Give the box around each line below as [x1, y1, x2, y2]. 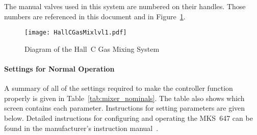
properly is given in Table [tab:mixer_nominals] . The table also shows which [4, 92, 245, 103]
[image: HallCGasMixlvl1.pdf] [24, 29, 127, 37]
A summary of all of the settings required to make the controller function [4, 83, 233, 93]
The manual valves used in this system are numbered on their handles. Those [4, 1, 246, 11]
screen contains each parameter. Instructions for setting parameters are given [4, 103, 245, 113]
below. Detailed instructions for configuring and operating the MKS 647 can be [4, 113, 253, 123]
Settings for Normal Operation [4, 63, 115, 74]
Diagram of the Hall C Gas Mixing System [24, 43, 160, 54]
